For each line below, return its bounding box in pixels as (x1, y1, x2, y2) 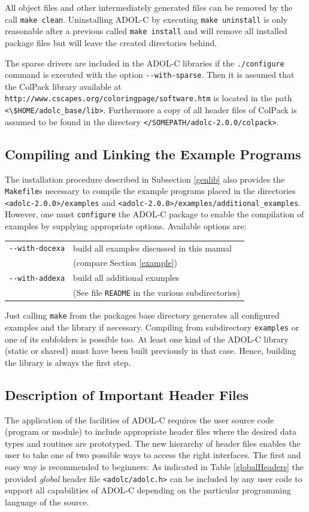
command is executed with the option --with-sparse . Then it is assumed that (5, 68, 295, 81)
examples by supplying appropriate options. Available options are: (5, 220, 247, 232)
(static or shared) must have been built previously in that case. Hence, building (5, 344, 296, 357)
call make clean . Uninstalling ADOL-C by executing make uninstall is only (5, 13, 288, 25)
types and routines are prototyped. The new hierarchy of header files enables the (5, 437, 301, 449)
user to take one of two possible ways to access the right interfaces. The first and (5, 449, 301, 461)
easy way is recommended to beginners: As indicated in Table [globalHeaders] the (5, 460, 304, 472)
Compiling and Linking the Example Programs (5, 144, 301, 163)
